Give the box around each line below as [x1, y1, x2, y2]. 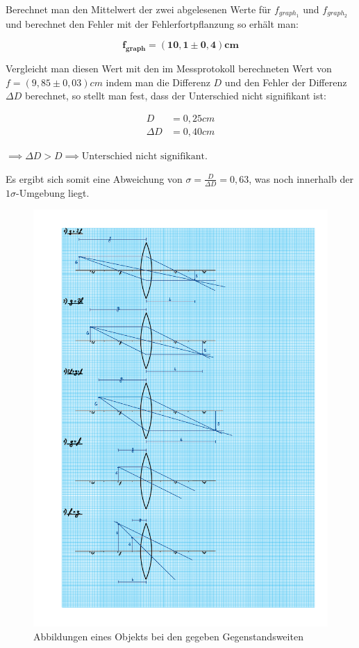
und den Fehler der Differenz [224, 74, 347, 89]
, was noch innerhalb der [249, 171, 353, 186]
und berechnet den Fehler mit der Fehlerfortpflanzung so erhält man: [6, 16, 299, 31]
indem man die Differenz [106, 74, 210, 89]
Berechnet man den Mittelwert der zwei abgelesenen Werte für [6, 2, 272, 16]
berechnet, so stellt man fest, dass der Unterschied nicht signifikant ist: [24, 88, 326, 103]
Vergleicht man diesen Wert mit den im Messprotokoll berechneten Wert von [6, 61, 332, 76]
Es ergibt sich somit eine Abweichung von [6, 171, 183, 186]
